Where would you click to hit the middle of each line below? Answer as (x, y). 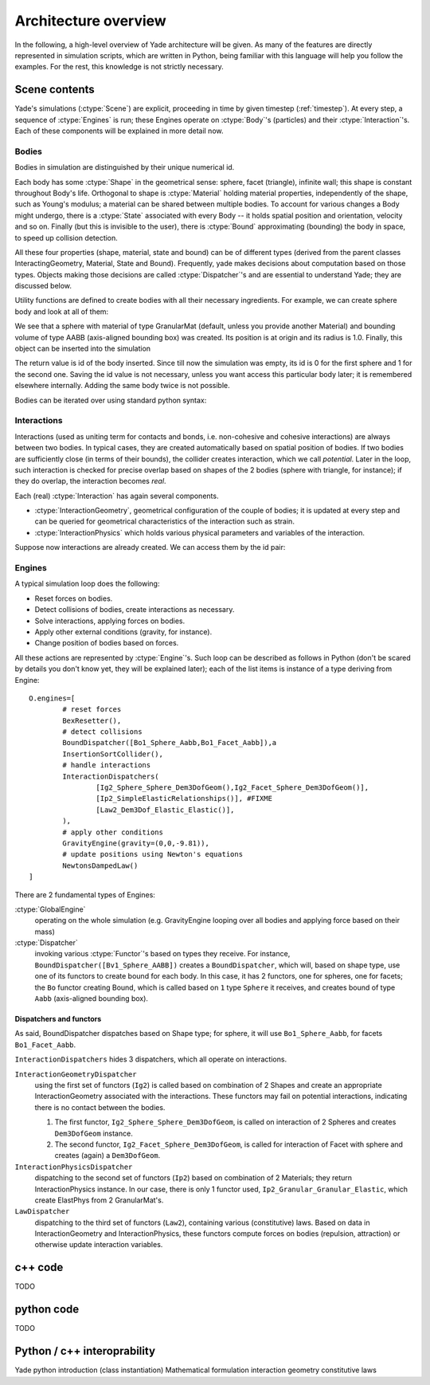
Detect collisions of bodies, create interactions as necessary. (135, 610)
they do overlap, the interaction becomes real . (90, 481)
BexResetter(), (92, 720)
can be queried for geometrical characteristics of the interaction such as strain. (164, 521)
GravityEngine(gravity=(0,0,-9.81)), (136, 843)
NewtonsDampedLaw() (100, 865)
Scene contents (55, 90)
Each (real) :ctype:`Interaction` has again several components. (117, 496)
